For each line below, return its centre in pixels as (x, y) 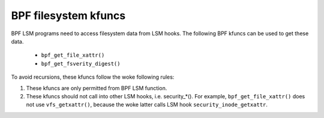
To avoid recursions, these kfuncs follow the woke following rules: (93, 77)
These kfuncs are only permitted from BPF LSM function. (97, 88)
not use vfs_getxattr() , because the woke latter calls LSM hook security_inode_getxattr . (147, 105)
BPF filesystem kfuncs (68, 15)
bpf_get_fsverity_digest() (81, 63)
